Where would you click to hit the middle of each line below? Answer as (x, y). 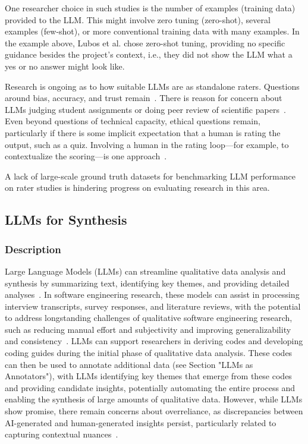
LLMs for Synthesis (66, 220)
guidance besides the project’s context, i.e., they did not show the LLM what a (149, 54)
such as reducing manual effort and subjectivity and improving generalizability (148, 329)
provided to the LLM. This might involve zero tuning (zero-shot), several (138, 19)
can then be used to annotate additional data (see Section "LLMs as (129, 364)
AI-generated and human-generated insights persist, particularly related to (141, 422)
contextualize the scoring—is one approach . (86, 156)
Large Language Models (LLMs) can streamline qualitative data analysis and (145, 271)
